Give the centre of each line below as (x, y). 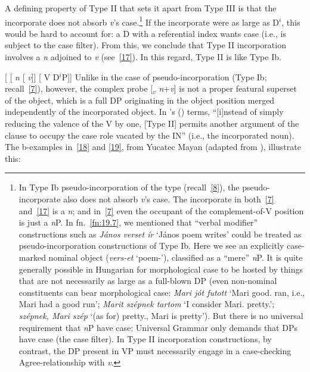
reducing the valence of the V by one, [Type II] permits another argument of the (152, 123)
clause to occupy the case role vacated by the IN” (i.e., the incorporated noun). (150, 135)
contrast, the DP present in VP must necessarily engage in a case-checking (155, 350)
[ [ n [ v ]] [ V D (32, 76)
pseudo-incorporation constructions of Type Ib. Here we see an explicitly (151, 246)
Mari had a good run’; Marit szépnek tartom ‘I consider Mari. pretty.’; (147, 304)
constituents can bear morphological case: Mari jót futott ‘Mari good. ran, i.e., (162, 292)
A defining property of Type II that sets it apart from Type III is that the (141, 8)
